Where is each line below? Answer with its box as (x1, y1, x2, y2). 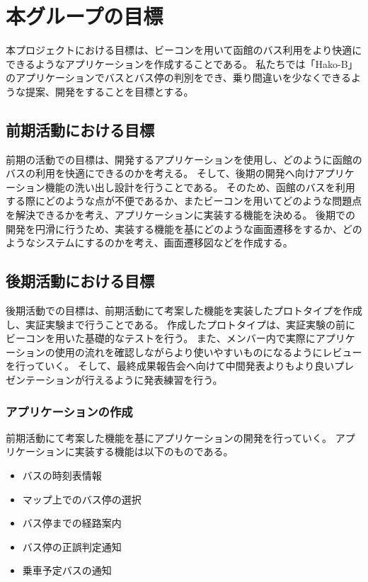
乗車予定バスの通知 (22, 563, 112, 578)
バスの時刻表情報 (22, 468, 102, 483)
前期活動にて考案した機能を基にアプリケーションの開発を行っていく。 (6, 430, 333, 445)
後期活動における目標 (6, 270, 154, 292)
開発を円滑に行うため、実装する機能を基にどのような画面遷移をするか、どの (6, 221, 362, 236)
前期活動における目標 (6, 118, 154, 140)
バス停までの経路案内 (22, 515, 122, 530)
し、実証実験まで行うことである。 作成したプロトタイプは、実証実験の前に (6, 316, 356, 331)
